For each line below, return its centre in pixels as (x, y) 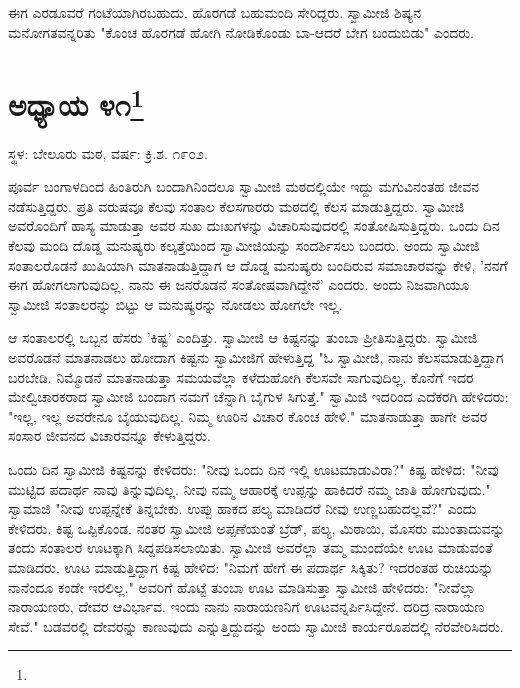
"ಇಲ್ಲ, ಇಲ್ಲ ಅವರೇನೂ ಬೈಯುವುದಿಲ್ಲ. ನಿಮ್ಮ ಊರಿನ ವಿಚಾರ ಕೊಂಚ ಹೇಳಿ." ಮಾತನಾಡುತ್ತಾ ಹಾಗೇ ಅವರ (248, 415)
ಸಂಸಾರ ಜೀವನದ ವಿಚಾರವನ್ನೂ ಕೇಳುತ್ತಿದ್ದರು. (109, 435)
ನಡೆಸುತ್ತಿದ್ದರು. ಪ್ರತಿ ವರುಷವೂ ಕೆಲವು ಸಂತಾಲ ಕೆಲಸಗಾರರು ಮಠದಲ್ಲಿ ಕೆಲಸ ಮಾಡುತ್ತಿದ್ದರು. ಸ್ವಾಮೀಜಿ (236, 205)
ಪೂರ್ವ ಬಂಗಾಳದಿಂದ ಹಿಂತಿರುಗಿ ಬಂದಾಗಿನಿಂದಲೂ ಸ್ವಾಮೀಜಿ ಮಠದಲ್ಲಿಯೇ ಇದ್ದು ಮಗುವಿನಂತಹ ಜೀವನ (244, 186)
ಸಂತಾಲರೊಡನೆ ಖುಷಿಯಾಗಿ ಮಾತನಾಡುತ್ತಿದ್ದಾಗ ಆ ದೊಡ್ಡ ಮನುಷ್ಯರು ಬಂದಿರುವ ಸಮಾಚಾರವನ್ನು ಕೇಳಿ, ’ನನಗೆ (258, 264)
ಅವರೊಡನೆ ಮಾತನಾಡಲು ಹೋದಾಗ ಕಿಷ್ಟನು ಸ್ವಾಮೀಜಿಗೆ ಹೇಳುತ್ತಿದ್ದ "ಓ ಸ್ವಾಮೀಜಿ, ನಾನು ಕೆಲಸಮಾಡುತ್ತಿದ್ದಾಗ (256, 356)
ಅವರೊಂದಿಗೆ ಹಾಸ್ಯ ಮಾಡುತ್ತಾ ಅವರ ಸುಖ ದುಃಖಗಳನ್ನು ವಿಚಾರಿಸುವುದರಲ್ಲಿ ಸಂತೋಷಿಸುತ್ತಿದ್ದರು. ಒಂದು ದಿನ (254, 225)
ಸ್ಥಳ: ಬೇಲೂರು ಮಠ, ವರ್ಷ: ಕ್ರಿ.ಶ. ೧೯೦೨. (108, 152)
